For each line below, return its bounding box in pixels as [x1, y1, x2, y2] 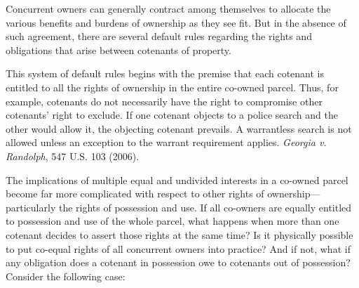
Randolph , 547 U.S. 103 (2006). [6, 148, 140, 163]
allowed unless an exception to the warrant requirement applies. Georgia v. [6, 135, 327, 150]
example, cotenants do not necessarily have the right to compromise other [6, 93, 323, 108]
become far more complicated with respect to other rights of [6, 186, 264, 201]
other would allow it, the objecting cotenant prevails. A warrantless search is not [6, 121, 352, 136]
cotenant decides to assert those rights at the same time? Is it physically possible [6, 227, 353, 242]
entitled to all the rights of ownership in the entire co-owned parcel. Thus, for [6, 79, 339, 94]
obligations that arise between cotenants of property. [6, 42, 231, 57]
